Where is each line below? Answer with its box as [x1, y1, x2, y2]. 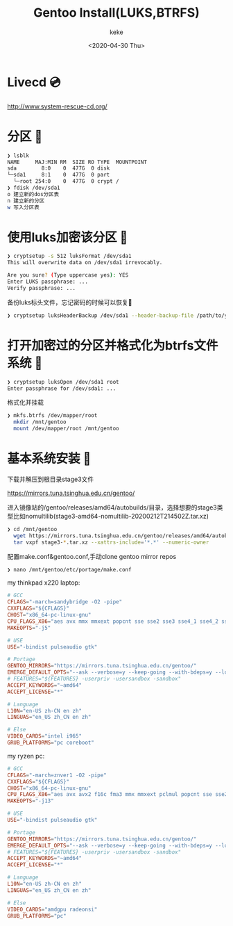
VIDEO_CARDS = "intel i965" [7, 733, 82, 740]
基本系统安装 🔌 [7, 450, 92, 466]
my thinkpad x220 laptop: [7, 578, 80, 587]
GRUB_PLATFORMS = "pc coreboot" [7, 739, 95, 747]
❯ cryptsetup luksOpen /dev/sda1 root [7, 378, 119, 385]
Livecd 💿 [7, 74, 61, 90]
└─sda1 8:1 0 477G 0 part [7, 172, 110, 179]
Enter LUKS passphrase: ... [7, 278, 89, 286]
